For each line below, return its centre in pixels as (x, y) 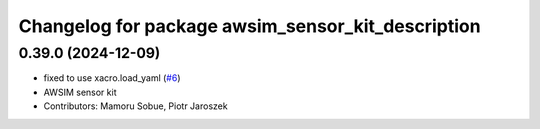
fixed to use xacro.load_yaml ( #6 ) (112, 78)
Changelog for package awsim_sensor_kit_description (249, 26)
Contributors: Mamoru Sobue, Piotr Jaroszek (136, 106)
